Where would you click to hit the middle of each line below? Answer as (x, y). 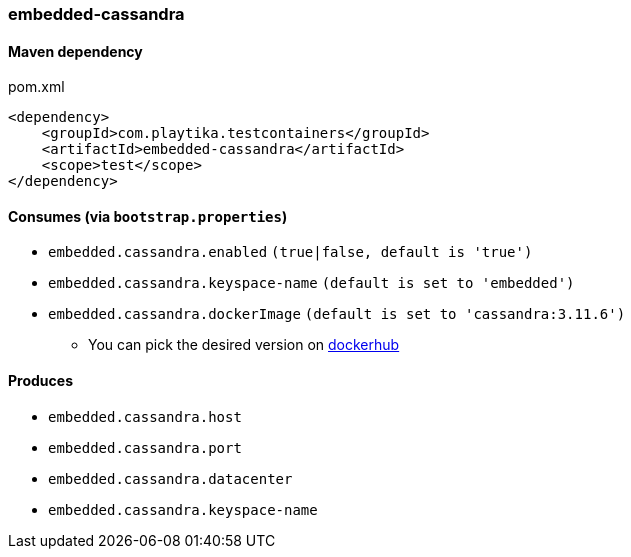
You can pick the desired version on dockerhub (244, 345)
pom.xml (36, 87)
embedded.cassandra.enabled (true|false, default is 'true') (290, 252)
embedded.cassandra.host (145, 416)
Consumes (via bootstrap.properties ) (148, 216)
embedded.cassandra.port (145, 447)
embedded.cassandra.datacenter (170, 478)
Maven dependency (75, 51)
